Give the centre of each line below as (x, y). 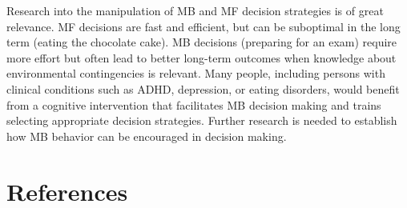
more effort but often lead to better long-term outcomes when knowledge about (201, 57)
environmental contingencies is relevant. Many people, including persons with (196, 73)
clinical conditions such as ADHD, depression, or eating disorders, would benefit (203, 88)
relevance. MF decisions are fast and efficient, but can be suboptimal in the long (203, 26)
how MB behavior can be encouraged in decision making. (147, 136)
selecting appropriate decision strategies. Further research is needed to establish (202, 120)
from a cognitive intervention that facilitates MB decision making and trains (194, 104)
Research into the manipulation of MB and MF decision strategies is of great (195, 10)
